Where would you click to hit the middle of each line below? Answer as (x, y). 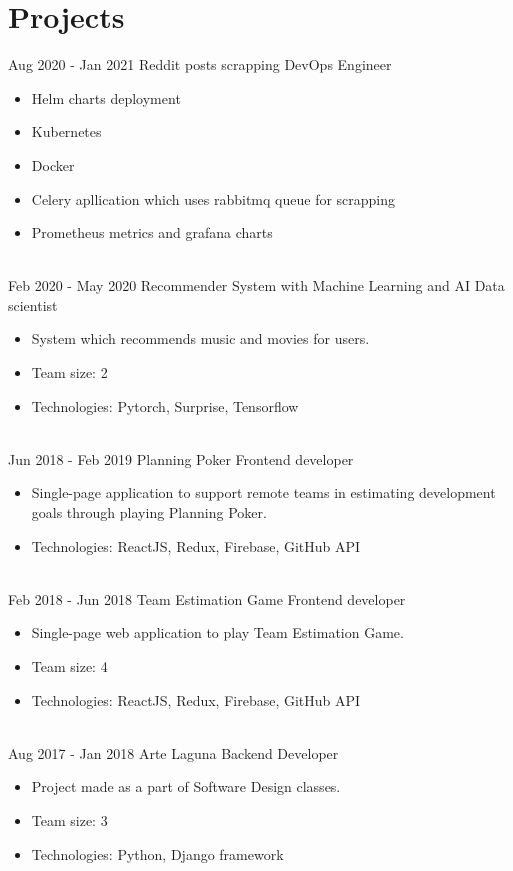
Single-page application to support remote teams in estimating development (263, 492)
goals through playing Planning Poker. (149, 512)
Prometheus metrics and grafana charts (152, 232)
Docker (53, 164)
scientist (33, 304)
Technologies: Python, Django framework (157, 853)
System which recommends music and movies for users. (200, 338)
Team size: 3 (69, 819)
